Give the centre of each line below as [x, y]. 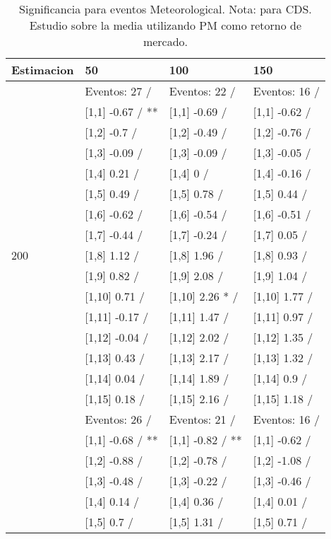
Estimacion [43, 70]
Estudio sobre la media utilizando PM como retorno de [165, 25]
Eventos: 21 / [202, 419]
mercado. [165, 41]
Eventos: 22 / [202, 91]
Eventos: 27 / [118, 91]
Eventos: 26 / [118, 419]
